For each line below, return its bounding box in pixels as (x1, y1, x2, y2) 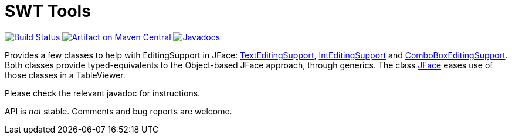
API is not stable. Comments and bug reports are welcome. (5, 106, 232, 116)
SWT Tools (5, 1, 91, 21)
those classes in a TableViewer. (5, 69, 126, 80)
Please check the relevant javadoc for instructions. (5, 88, 201, 98)
